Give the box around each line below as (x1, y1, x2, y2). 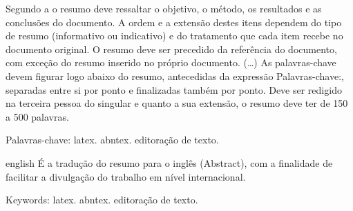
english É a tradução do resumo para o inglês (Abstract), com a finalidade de (6, 155, 333, 170)
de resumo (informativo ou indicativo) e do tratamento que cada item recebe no (6, 28, 343, 43)
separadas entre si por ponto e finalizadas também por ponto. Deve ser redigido (6, 82, 342, 97)
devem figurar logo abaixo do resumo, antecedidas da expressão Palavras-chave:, (6, 68, 344, 83)
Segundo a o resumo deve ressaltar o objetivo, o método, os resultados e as (6, 1, 322, 15)
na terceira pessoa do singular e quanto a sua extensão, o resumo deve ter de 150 (6, 96, 348, 110)
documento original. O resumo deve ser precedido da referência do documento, (6, 41, 337, 56)
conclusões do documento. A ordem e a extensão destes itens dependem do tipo (6, 14, 342, 29)
